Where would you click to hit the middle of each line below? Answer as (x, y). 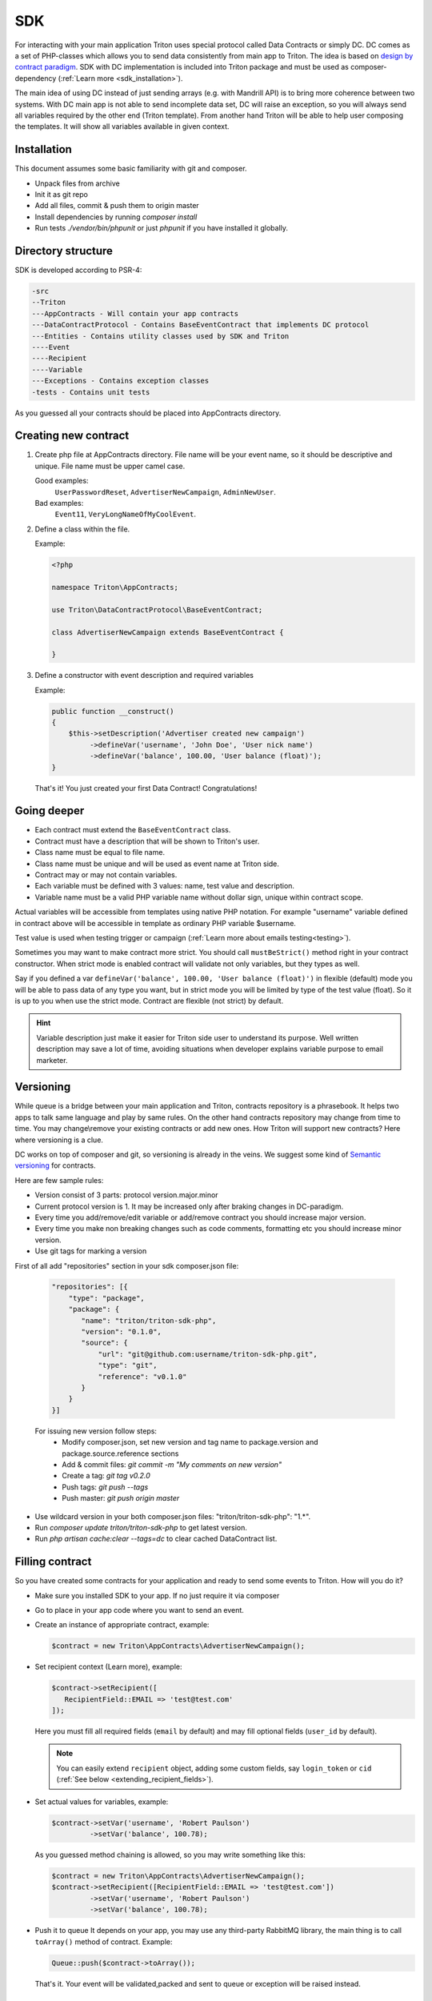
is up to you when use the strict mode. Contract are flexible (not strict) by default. (149, 1000)
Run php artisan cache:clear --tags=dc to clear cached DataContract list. (156, 1539)
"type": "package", (107, 1298)
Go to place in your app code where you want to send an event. (139, 1610)
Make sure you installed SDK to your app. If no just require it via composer (157, 1595)
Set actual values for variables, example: (102, 1802)
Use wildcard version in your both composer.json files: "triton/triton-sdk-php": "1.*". (173, 1516)
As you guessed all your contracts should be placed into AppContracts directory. (148, 413)
